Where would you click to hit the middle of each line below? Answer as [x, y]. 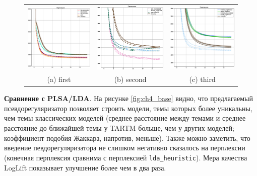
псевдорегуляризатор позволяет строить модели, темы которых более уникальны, [128, 108]
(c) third [202, 79]
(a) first [59, 79]
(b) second [130, 79]
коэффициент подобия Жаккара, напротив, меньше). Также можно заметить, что [127, 138]
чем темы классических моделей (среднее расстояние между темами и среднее [125, 118]
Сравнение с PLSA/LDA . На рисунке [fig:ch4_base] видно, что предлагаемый [128, 98]
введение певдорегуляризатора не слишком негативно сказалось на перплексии [125, 148]
